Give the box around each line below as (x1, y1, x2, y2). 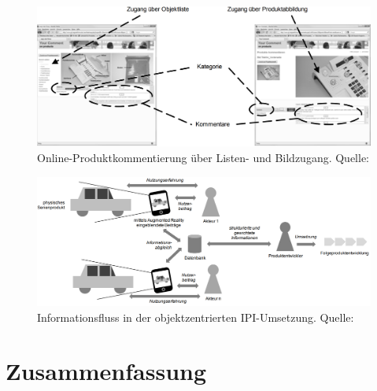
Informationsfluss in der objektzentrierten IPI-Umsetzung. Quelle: (37, 308, 354, 325)
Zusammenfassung (6, 355, 207, 387)
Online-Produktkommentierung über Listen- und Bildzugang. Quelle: (37, 149, 370, 166)
